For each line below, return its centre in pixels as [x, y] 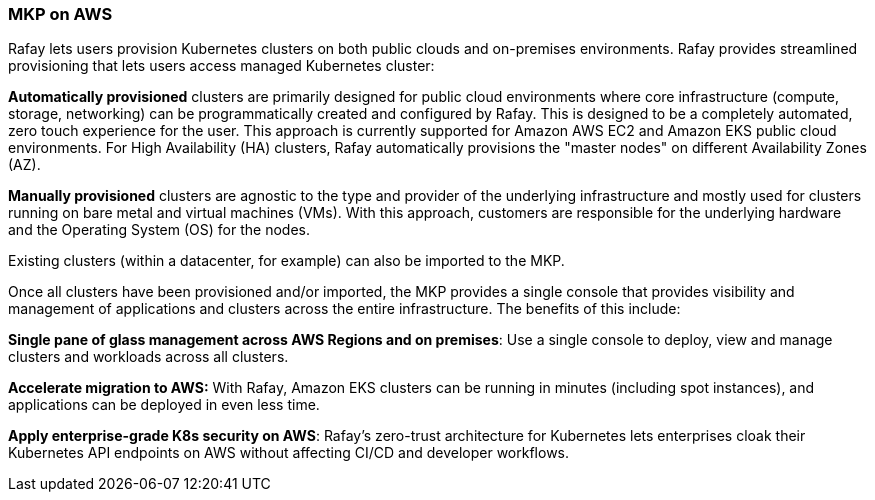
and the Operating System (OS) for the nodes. [159, 230]
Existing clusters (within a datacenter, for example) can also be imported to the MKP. [286, 261]
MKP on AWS [60, 14]
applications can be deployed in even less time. [164, 405]
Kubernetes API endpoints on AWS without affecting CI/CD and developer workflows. [289, 453]
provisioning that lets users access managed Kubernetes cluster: [221, 66]
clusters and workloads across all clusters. [148, 357]
